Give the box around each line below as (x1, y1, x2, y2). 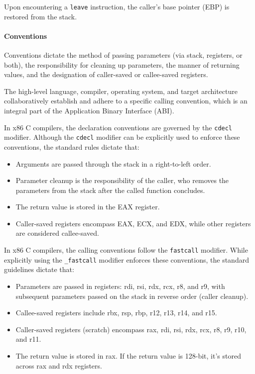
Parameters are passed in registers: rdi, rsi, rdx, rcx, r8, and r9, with (15, 280, 225, 291)
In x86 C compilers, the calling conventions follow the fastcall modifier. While (4, 245, 248, 255)
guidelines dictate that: (4, 264, 74, 275)
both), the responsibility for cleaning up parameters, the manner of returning (4, 59, 240, 70)
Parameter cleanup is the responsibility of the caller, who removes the (15, 175, 229, 186)
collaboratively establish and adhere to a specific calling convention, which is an (4, 95, 248, 106)
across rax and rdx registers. (15, 360, 102, 371)
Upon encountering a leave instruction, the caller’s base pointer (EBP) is (4, 1, 230, 11)
